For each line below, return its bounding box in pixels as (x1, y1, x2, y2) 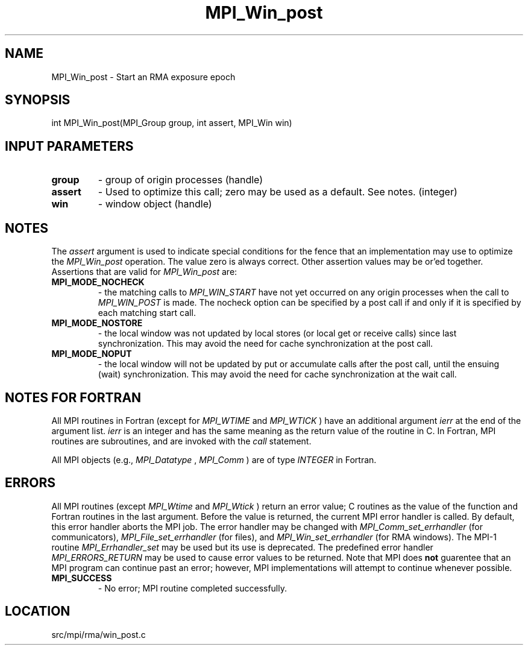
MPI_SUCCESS (51, 572, 112, 583)
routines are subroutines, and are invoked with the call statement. (51, 435, 312, 446)
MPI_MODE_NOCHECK (51, 277, 145, 288)
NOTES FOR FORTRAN (5, 390, 142, 405)
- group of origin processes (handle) (98, 174, 263, 186)
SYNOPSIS (5, 92, 71, 108)
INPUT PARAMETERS (5, 138, 134, 154)
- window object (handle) (98, 198, 212, 210)
